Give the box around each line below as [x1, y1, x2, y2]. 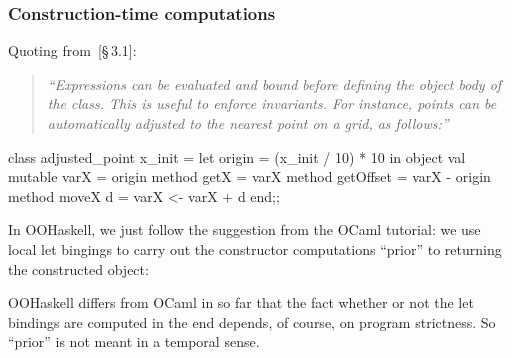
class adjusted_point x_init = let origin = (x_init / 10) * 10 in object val [8, 146, 466, 167]
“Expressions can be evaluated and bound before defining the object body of [47, 73, 502, 94]
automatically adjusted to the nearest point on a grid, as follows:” [47, 113, 449, 133]
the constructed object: [8, 258, 149, 279]
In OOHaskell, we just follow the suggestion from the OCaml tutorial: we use [8, 219, 481, 240]
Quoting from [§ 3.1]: [8, 40, 137, 61]
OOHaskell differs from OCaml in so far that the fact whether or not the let [8, 292, 474, 313]
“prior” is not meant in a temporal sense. [8, 331, 260, 352]
